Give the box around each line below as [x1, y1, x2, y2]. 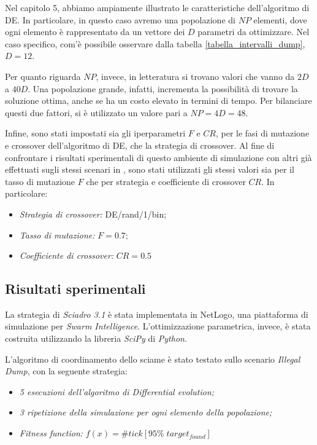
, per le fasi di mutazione [215, 127, 310, 140]
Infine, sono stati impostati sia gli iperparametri [5, 127, 186, 140]
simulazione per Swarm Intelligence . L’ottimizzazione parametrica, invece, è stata [5, 320, 311, 333]
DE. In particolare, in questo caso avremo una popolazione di [5, 13, 235, 26]
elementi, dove [253, 13, 307, 26]
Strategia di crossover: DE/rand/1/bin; [19, 207, 167, 220]
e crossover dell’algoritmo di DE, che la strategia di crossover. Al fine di [5, 138, 275, 151]
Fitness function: [19, 427, 83, 439]
